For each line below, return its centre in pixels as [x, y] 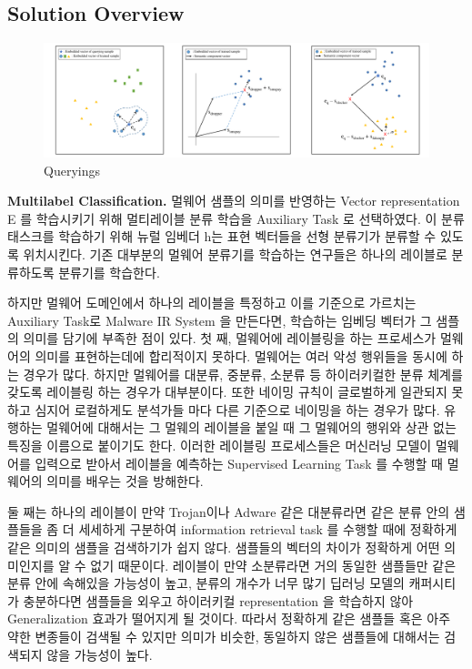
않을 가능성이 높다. [100, 654]
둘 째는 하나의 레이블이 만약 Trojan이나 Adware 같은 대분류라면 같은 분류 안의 [229, 511]
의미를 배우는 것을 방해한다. [125, 481]
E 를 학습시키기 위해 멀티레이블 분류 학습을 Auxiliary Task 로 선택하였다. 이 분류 [236, 218]
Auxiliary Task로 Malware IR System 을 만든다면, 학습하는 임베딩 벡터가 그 [220, 320]
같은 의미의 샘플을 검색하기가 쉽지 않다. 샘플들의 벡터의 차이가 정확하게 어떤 [224, 547]
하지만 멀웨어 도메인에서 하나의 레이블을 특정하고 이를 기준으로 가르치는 [212, 303]
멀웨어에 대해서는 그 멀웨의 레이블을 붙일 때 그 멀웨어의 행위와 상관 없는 [251, 427]
